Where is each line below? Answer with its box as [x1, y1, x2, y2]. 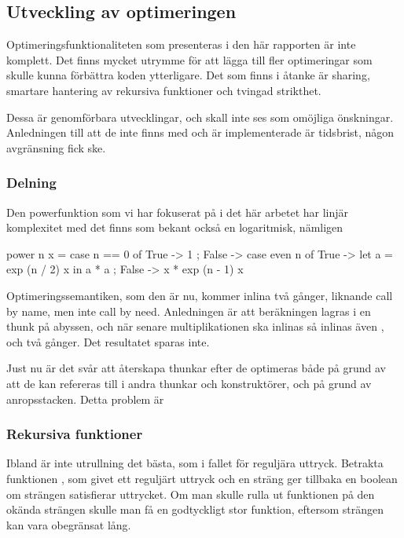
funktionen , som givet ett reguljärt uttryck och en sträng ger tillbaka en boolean [6, 470, 398, 486]
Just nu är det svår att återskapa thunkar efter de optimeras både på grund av [6, 360, 387, 376]
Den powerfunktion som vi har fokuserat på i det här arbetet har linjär [6, 203, 349, 220]
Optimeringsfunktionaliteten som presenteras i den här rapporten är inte [6, 36, 356, 53]
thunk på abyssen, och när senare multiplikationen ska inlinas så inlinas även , [6, 318, 384, 335]
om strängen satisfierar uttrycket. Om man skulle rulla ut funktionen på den [6, 485, 375, 502]
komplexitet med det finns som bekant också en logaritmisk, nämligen [6, 219, 343, 236]
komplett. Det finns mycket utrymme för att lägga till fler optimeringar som [6, 51, 373, 68]
